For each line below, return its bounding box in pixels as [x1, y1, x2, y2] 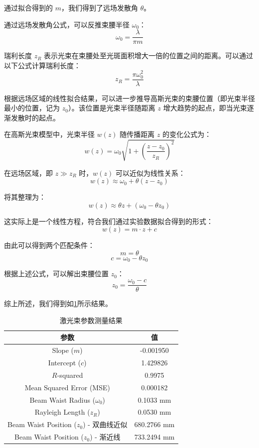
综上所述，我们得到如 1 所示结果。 [4, 298, 112, 309]
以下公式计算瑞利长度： [4, 60, 81, 70]
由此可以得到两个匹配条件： [4, 240, 95, 250]
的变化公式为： [162, 129, 212, 139]
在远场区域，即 [4, 167, 53, 178]
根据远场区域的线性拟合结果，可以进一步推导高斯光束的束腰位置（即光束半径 [4, 93, 255, 103]
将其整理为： [4, 192, 46, 202]
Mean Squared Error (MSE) [24, 382, 110, 392]
